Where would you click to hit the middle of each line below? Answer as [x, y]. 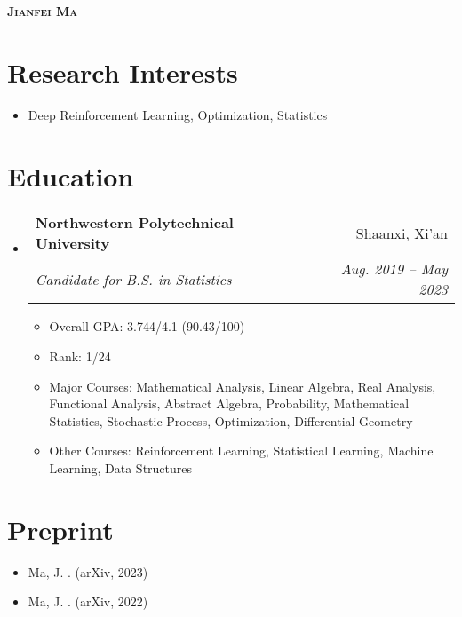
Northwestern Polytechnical [134, 223]
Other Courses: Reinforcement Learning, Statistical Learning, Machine [241, 451]
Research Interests [123, 71]
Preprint [60, 529]
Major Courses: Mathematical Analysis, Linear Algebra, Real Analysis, [243, 386]
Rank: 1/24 [80, 356]
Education [71, 175]
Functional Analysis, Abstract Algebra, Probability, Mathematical [229, 403]
